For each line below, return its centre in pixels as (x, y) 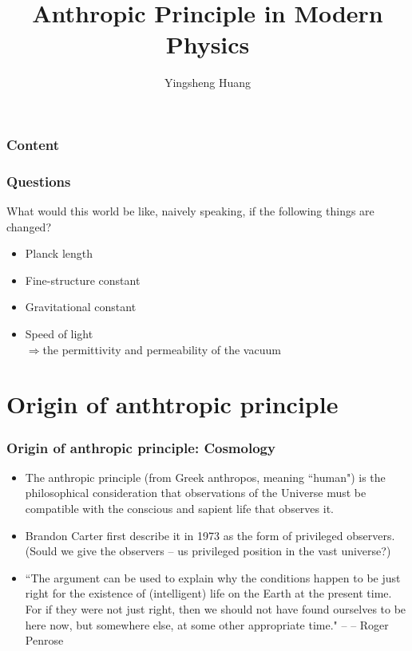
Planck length (59, 253)
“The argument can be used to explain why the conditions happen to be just (213, 577)
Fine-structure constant (83, 280)
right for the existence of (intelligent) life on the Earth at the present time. (208, 593)
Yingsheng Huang (208, 83)
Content (33, 144)
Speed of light (59, 334)
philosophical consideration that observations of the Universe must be (196, 493)
